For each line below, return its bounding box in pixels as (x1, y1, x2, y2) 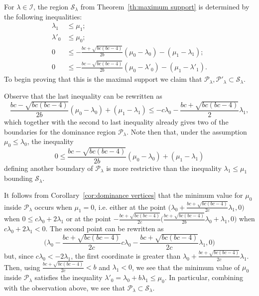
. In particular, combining (164, 272, 243, 283)
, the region (33, 1, 69, 11)
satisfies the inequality (34, 272, 103, 283)
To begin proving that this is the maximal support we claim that (4, 74, 202, 84)
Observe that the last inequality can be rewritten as (4, 90, 162, 101)
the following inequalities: (4, 11, 82, 21)
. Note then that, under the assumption (127, 126, 247, 137)
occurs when (34, 201, 72, 212)
